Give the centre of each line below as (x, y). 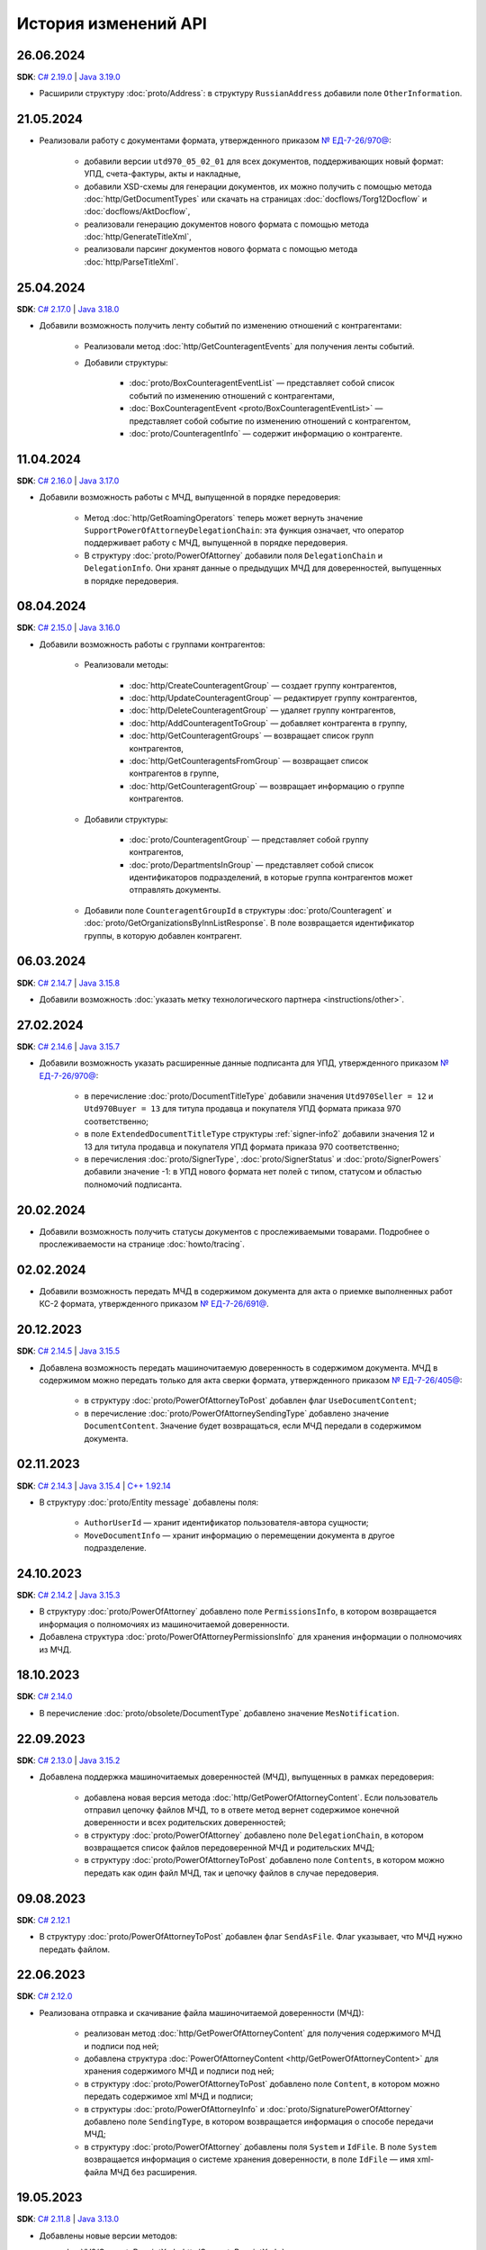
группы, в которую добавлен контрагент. (163, 935)
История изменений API (112, 23)
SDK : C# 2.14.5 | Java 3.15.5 (68, 1351)
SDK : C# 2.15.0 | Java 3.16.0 (68, 628)
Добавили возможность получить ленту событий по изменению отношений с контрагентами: (220, 326)
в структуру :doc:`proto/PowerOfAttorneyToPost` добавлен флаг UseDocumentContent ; (251, 1400)
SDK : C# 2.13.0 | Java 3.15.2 (68, 1760)
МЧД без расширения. (153, 2172)
